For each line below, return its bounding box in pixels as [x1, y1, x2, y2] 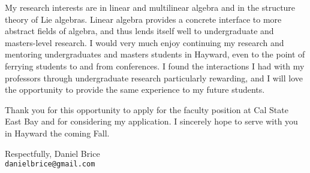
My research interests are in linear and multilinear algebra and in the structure [5, 1, 296, 13]
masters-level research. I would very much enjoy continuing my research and [5, 36, 284, 48]
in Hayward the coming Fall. [5, 126, 110, 139]
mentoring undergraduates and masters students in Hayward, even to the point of [5, 48, 305, 60]
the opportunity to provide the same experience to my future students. [5, 83, 265, 96]
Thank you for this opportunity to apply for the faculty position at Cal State [5, 103, 288, 116]
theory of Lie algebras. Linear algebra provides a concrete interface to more [5, 13, 282, 25]
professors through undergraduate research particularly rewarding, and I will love [5, 71, 303, 84]
